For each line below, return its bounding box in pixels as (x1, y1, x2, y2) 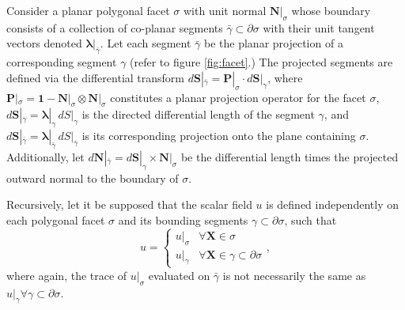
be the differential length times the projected (180, 148, 399, 164)
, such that (284, 211, 337, 228)
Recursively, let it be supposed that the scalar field (6, 196, 252, 213)
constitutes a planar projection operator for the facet (110, 89, 366, 105)
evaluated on (148, 267, 210, 283)
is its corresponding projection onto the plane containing (81, 127, 356, 144)
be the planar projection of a (204, 35, 343, 51)
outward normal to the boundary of (6, 169, 179, 186)
